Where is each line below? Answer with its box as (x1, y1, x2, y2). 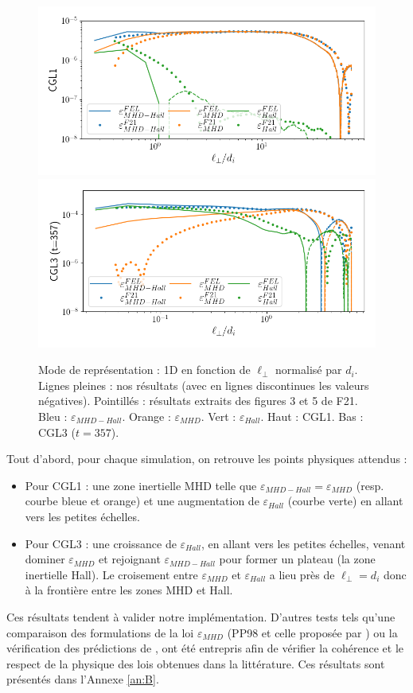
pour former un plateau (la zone (219, 551, 376, 567)
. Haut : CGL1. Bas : (260, 407, 364, 424)
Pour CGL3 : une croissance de (25, 535, 177, 551)
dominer (25, 551, 65, 567)
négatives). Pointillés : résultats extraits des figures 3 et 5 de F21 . (38, 392, 358, 409)
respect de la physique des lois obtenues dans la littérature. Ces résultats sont (6, 655, 385, 672)
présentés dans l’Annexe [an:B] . (6, 671, 159, 687)
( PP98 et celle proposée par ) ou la (227, 624, 398, 640)
